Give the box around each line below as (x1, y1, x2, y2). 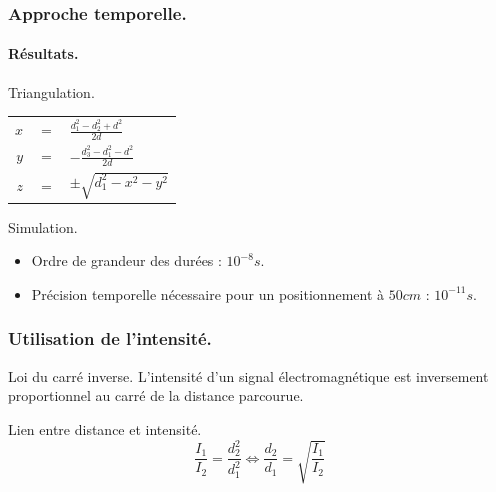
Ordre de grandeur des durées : (31, 250, 222, 271)
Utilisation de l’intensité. (8, 326, 212, 351)
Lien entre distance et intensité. (8, 418, 202, 439)
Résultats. (8, 43, 79, 64)
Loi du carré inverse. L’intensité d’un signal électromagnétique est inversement (8, 365, 489, 386)
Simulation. (8, 216, 78, 237)
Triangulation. (8, 81, 95, 102)
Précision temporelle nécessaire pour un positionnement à (31, 283, 385, 304)
